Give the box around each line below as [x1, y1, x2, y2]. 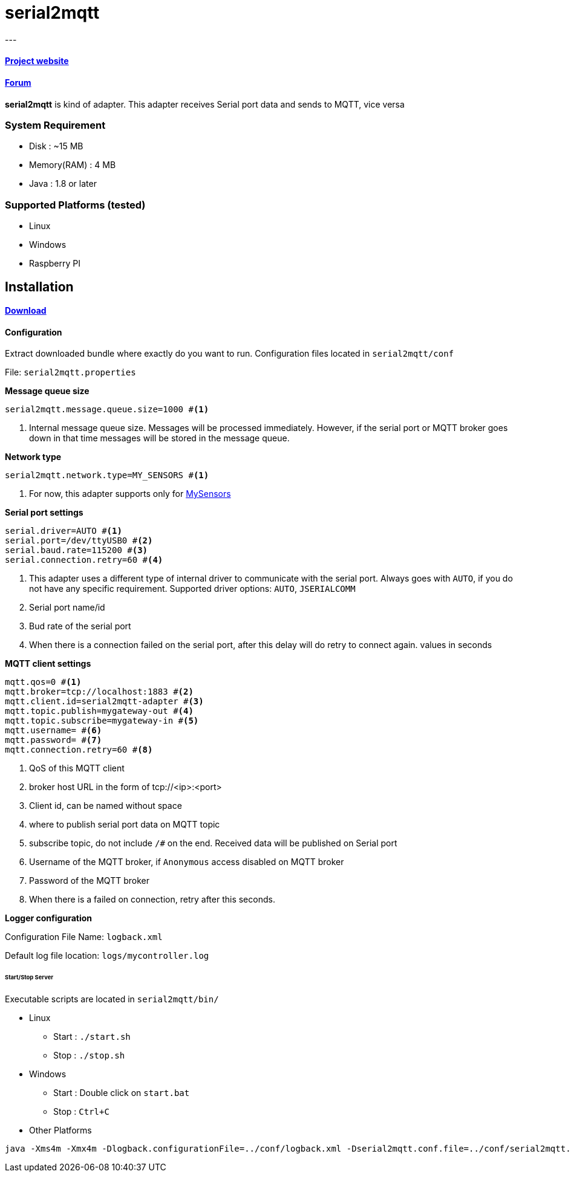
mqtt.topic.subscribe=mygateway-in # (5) [5, 716, 199, 726]
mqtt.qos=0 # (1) [5, 677, 82, 687]
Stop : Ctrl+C [53, 1106, 109, 1117]
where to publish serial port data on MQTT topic [29, 819, 220, 830]
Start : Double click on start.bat [53, 1088, 190, 1098]
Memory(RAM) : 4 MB [29, 160, 116, 170]
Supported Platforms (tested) [5, 198, 146, 211]
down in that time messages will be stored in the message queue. [29, 433, 290, 444]
